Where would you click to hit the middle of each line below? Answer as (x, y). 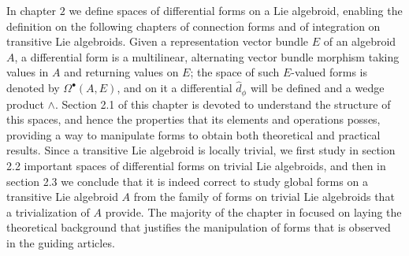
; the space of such (235, 72)
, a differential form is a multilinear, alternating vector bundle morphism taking (207, 56)
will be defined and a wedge (317, 88)
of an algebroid (360, 41)
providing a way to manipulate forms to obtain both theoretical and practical (193, 134)
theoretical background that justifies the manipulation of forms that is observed (199, 227)
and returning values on (121, 72)
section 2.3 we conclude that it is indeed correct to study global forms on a (187, 181)
